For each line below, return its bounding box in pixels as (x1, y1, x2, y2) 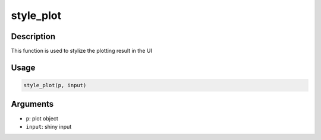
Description (11, 31, 56, 42)
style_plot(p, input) (23, 82, 87, 89)
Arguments (11, 99, 54, 109)
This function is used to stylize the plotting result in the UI (11, 47, 153, 55)
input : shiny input (26, 123, 72, 130)
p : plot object (26, 114, 59, 122)
